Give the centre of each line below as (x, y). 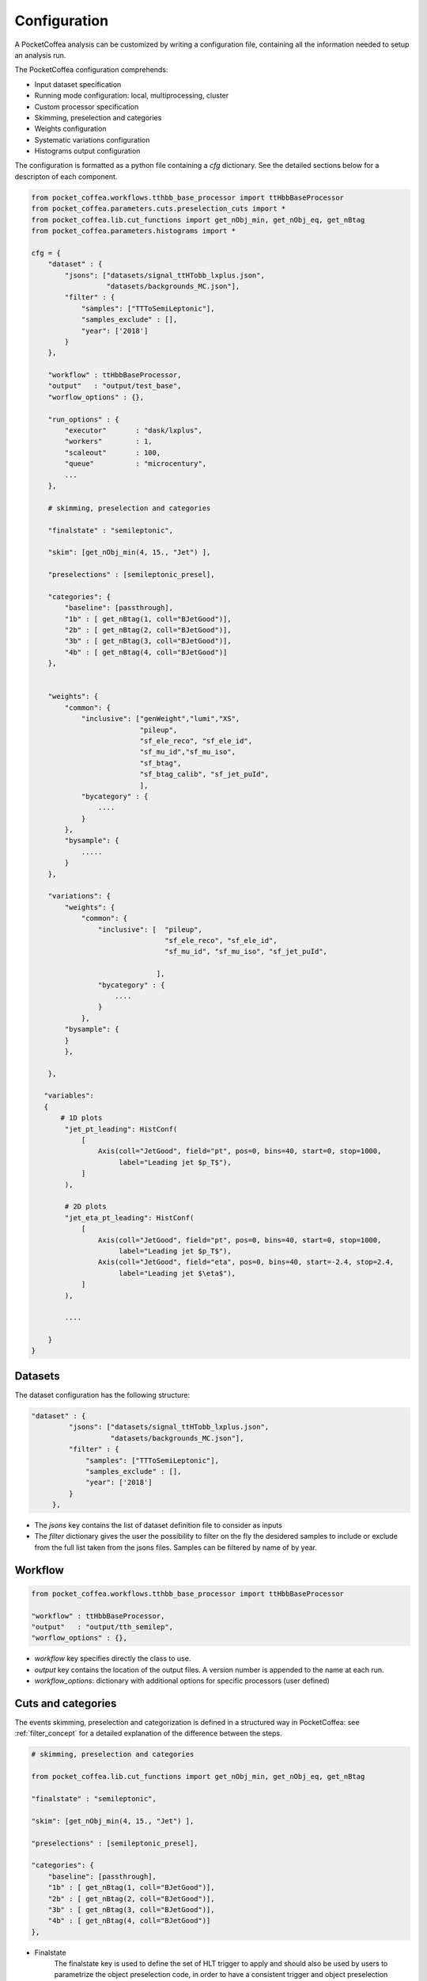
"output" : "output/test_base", (115, 386)
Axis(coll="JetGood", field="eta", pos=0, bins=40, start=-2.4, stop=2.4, (246, 1262)
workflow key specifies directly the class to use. (113, 1658)
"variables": (69, 1096)
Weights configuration (70, 129)
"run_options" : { (83, 419)
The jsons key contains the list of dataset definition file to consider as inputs (158, 1525)
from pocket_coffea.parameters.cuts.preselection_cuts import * (159, 209)
